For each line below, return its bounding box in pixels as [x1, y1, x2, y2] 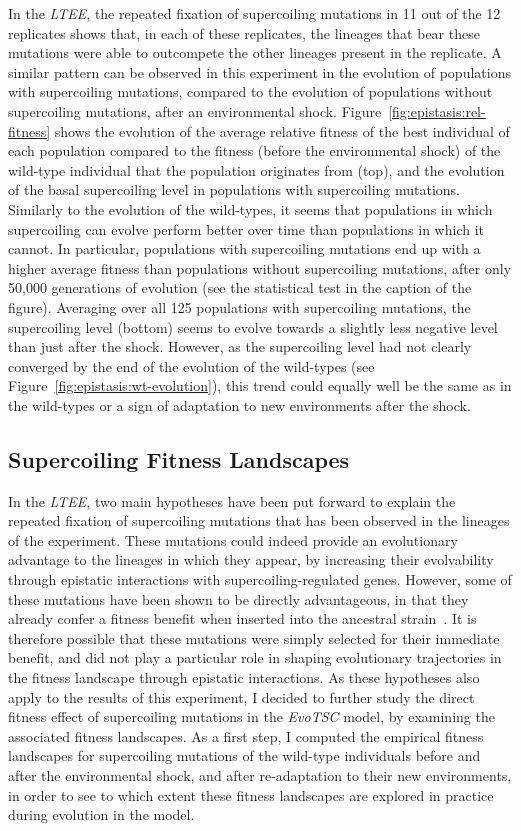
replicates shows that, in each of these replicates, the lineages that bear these [8, 22, 480, 43]
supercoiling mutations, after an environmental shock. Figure [8, 100, 382, 121]
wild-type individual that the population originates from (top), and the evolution [8, 159, 505, 180]
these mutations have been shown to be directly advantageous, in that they [8, 588, 469, 609]
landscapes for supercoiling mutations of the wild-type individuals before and [8, 745, 481, 766]
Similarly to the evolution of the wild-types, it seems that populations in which [8, 198, 493, 219]
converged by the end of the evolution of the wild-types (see [8, 355, 375, 376]
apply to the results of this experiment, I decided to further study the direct [8, 686, 475, 707]
